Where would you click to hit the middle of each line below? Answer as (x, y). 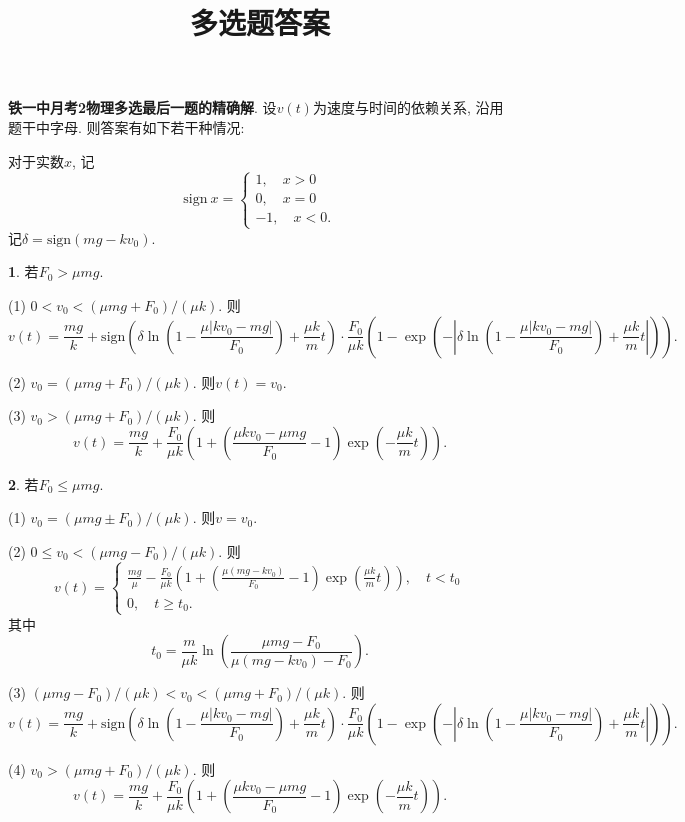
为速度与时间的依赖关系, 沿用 (408, 107)
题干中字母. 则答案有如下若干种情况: (126, 126)
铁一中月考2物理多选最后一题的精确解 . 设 (142, 107)
